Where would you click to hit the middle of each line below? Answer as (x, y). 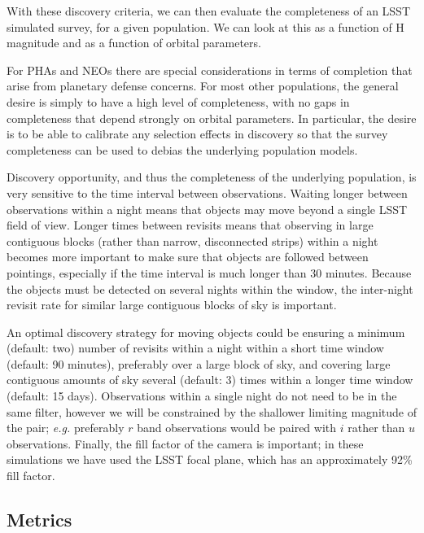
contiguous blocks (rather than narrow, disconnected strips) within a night (192, 240)
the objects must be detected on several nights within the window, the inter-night (210, 288)
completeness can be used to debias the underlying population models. (182, 149)
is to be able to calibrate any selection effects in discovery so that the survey (197, 134)
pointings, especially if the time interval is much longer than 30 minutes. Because (209, 272)
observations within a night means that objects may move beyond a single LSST (207, 209)
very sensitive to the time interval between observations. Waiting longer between (207, 192)
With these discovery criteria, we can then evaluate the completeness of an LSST (209, 11)
